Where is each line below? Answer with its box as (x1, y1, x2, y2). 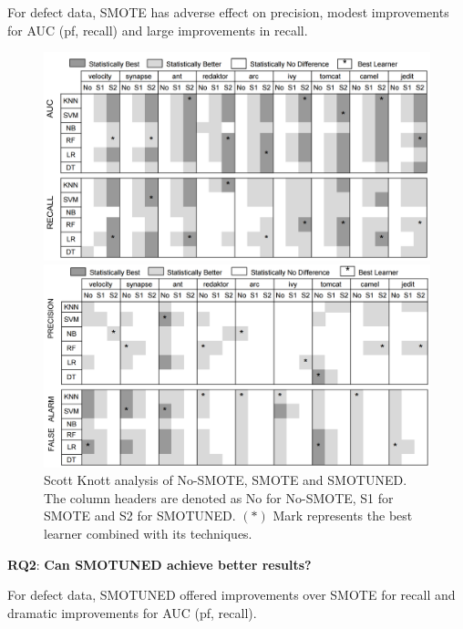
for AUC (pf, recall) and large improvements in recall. (7, 20, 308, 39)
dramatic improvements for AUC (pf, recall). (7, 603, 257, 622)
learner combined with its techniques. (44, 524, 252, 543)
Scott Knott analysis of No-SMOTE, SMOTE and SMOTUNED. (44, 470, 407, 490)
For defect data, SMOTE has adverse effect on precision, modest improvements (7, 3, 449, 21)
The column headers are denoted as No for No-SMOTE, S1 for (44, 488, 394, 507)
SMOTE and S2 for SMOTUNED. (44, 506, 236, 525)
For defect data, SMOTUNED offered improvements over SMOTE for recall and (7, 585, 456, 604)
